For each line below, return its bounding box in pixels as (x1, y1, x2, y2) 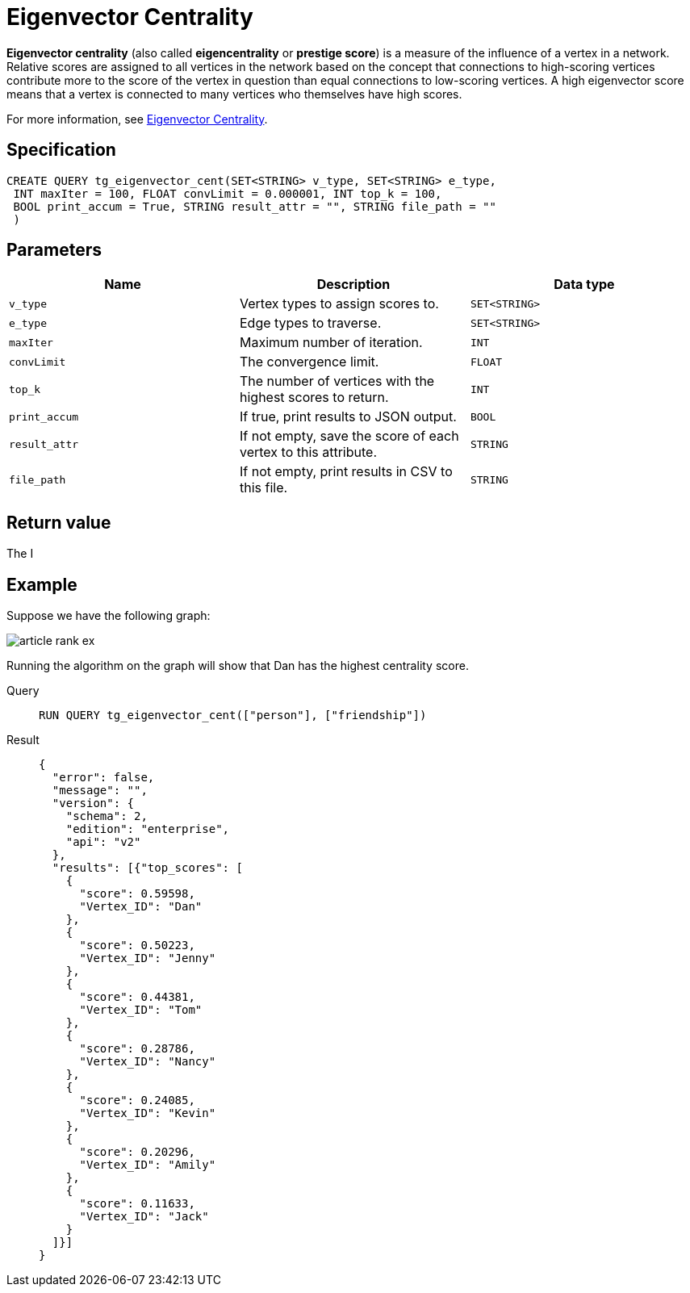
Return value (6, 512, 111, 533)
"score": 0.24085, (79, 1094, 195, 1107)
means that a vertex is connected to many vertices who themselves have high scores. (6, 86, 462, 101)
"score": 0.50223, (79, 939, 195, 952)
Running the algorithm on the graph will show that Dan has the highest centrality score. (6, 659, 469, 673)
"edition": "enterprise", (65, 822, 230, 836)
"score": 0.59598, (79, 887, 195, 901)
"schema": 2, (65, 810, 148, 823)
